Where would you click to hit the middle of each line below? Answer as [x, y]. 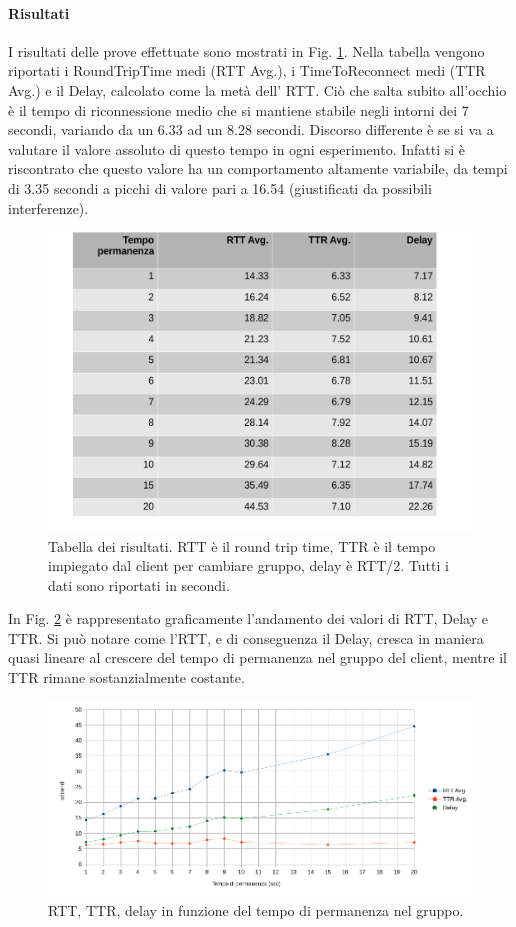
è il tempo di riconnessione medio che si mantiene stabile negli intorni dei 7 [238, 109]
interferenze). [48, 207]
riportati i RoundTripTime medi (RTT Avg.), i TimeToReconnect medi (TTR [247, 70]
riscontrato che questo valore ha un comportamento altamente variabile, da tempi [258, 168]
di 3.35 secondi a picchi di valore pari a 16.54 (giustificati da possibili [220, 187]
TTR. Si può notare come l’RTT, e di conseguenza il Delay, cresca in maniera [246, 637]
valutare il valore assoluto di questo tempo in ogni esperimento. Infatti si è [237, 148]
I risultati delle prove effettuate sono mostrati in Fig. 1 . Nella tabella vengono [246, 50]
